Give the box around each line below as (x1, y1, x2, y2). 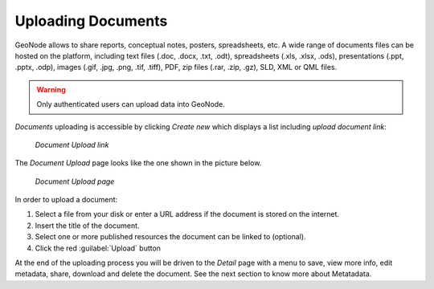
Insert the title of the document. (35, 221, 140, 230)
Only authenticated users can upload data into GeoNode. (36, 100, 225, 109)
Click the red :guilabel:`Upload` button (35, 243, 161, 253)
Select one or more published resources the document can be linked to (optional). (35, 232, 306, 242)
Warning (36, 84, 66, 94)
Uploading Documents (14, 12, 168, 30)
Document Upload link (35, 140, 109, 149)
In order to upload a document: (14, 195, 118, 205)
